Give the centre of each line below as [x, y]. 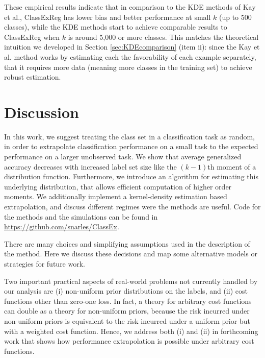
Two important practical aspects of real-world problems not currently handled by [131, 281]
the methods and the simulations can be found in [81, 216]
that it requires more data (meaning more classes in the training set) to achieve [128, 67]
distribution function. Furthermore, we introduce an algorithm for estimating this [131, 176]
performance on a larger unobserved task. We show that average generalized [123, 157]
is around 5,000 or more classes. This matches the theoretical [163, 37]
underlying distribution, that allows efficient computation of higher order [118, 186]
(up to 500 [235, 17]
